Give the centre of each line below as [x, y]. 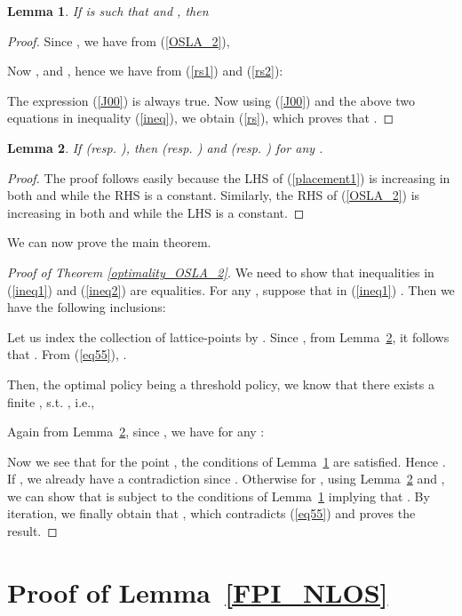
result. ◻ [32, 531]
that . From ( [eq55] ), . [67, 354]
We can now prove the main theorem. [109, 242]
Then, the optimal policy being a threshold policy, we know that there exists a [221, 384]
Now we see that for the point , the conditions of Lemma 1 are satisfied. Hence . [227, 461]
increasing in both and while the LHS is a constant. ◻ [156, 212]
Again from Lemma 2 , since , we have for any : [136, 432]
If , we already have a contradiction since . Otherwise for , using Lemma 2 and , [226, 479]
